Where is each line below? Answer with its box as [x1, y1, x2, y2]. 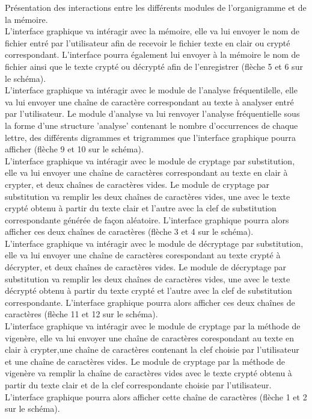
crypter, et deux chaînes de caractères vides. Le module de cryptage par [5, 178, 270, 190]
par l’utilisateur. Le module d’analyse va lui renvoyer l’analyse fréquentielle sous [5, 107, 300, 120]
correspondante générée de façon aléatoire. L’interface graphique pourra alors [5, 213, 289, 226]
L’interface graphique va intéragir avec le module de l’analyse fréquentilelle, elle [5, 84, 298, 96]
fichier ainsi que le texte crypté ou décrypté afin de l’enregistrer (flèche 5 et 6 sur [5, 60, 303, 72]
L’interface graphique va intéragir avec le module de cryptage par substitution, [5, 154, 295, 167]
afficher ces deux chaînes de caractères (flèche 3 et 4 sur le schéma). [5, 225, 254, 238]
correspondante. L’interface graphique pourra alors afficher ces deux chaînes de [5, 296, 295, 308]
